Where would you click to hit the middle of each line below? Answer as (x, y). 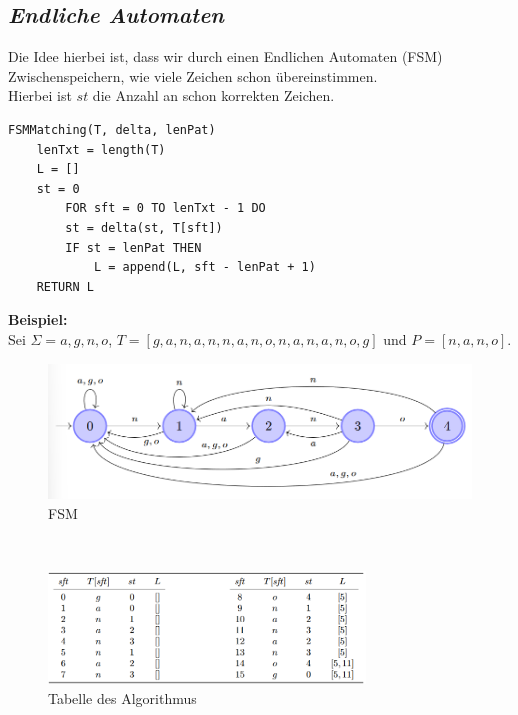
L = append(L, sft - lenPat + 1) (204, 267)
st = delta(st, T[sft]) (144, 227)
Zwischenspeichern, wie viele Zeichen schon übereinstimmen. (193, 75)
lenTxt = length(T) (101, 149)
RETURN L (65, 286)
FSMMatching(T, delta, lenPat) (112, 129)
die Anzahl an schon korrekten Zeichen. (213, 95)
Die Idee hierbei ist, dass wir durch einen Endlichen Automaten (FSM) (225, 56)
